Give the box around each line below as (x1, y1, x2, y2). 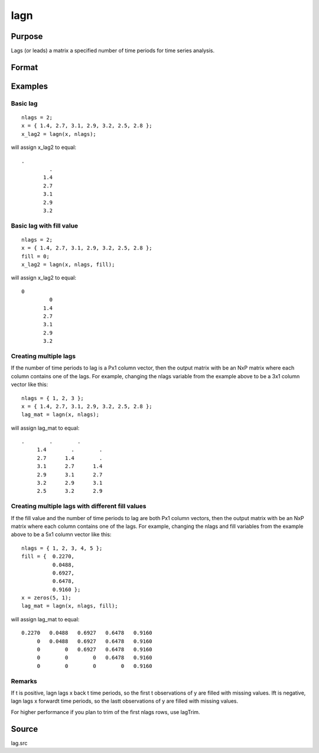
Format (11, 62, 38, 72)
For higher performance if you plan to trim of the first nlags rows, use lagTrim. (11, 708, 200, 715)
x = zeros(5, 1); (21, 595, 71, 601)
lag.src (11, 739, 28, 746)
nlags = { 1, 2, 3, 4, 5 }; (21, 544, 103, 551)
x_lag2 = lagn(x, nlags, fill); (21, 261, 115, 268)
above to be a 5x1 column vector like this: (11, 531, 112, 538)
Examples (11, 81, 48, 91)
